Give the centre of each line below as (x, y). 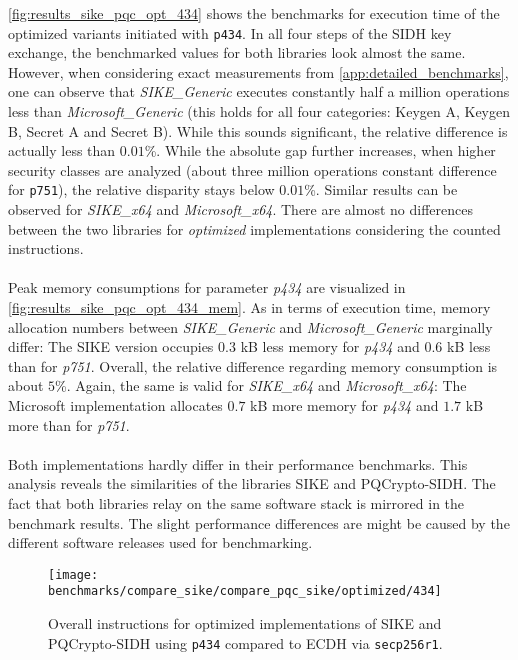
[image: (73, 574)
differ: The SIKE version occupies (111, 346)
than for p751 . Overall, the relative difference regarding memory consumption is (253, 365)
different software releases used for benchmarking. (160, 542)
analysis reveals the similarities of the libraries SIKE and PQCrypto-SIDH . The (252, 483)
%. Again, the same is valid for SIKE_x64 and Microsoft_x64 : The (261, 385)
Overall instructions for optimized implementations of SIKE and (245, 623)
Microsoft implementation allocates (115, 405)
